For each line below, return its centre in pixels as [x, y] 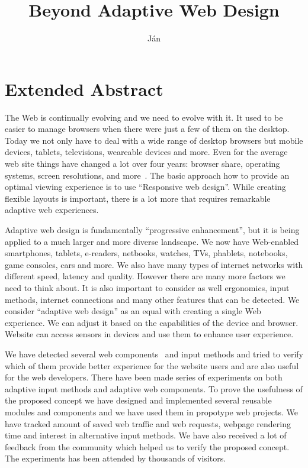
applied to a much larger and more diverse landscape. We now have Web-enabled [152, 241]
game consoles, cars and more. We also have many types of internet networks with [154, 264]
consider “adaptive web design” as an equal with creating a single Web [133, 311]
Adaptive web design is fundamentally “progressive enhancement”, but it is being [152, 230]
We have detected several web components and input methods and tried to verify [154, 354]
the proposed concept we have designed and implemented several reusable [138, 400]
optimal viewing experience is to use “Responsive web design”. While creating [145, 187]
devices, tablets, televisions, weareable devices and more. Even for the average [146, 152]
